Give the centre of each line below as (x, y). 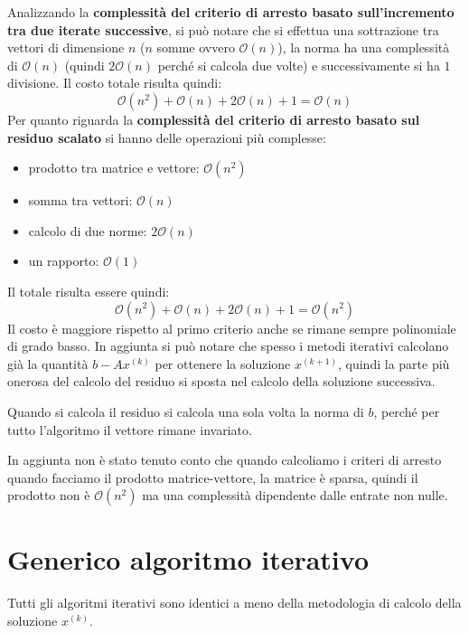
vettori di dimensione (66, 47)
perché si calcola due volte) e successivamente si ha (299, 65)
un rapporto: (64, 261)
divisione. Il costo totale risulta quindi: (115, 83)
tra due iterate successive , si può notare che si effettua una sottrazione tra (223, 29)
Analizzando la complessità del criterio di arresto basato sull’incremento (231, 12)
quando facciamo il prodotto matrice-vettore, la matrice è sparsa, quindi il (213, 477)
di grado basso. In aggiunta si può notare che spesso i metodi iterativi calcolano (228, 346)
